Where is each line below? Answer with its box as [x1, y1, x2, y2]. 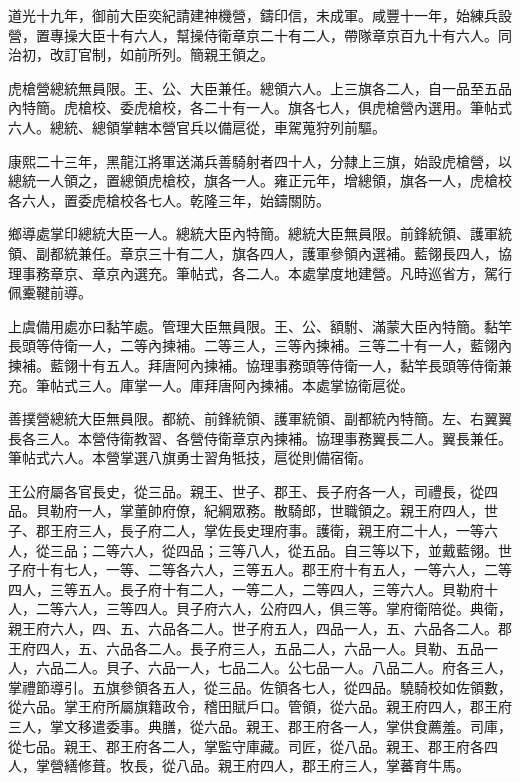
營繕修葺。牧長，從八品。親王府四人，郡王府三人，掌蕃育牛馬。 [49, 755, 470, 776]
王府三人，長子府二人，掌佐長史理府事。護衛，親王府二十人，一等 [49, 520, 484, 541]
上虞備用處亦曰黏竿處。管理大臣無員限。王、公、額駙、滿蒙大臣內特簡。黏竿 [8, 315, 512, 336]
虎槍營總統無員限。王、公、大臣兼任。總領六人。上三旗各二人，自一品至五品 [8, 77, 512, 98]
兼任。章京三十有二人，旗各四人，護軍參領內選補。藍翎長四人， [77, 242, 498, 263]
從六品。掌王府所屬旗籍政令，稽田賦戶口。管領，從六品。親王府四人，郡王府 [8, 696, 512, 717]
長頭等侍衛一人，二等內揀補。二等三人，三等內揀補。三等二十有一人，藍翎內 [8, 335, 512, 356]
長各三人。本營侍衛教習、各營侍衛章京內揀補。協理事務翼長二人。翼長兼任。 [8, 427, 512, 448]
